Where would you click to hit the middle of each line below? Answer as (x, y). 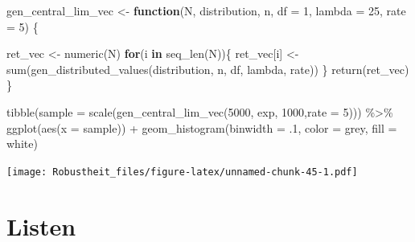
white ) (22, 144)
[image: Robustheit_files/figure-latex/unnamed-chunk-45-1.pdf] (182, 172)
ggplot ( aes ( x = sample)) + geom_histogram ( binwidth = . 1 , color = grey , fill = (202, 127)
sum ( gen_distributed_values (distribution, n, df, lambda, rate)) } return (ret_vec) (208, 69)
